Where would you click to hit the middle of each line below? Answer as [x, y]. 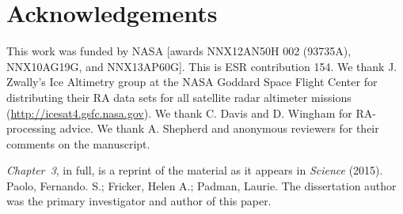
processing [31, 128]
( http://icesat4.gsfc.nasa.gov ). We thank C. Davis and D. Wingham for [179, 113]
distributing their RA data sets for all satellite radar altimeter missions [179, 97]
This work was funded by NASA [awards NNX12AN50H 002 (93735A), [179, 51]
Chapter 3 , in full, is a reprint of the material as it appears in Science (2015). [195, 170]
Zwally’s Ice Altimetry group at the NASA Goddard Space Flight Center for [192, 82]
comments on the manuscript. [78, 143]
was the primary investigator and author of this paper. [139, 201]
